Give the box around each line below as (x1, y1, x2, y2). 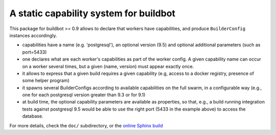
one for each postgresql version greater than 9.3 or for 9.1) (22, 92, 146, 98)
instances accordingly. (9, 32, 57, 38)
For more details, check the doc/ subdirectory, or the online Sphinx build (9, 122, 163, 128)
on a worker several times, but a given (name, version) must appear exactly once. (22, 63, 194, 69)
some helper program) (22, 77, 70, 84)
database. (22, 113, 43, 119)
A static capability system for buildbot (9, 8, 176, 19)
